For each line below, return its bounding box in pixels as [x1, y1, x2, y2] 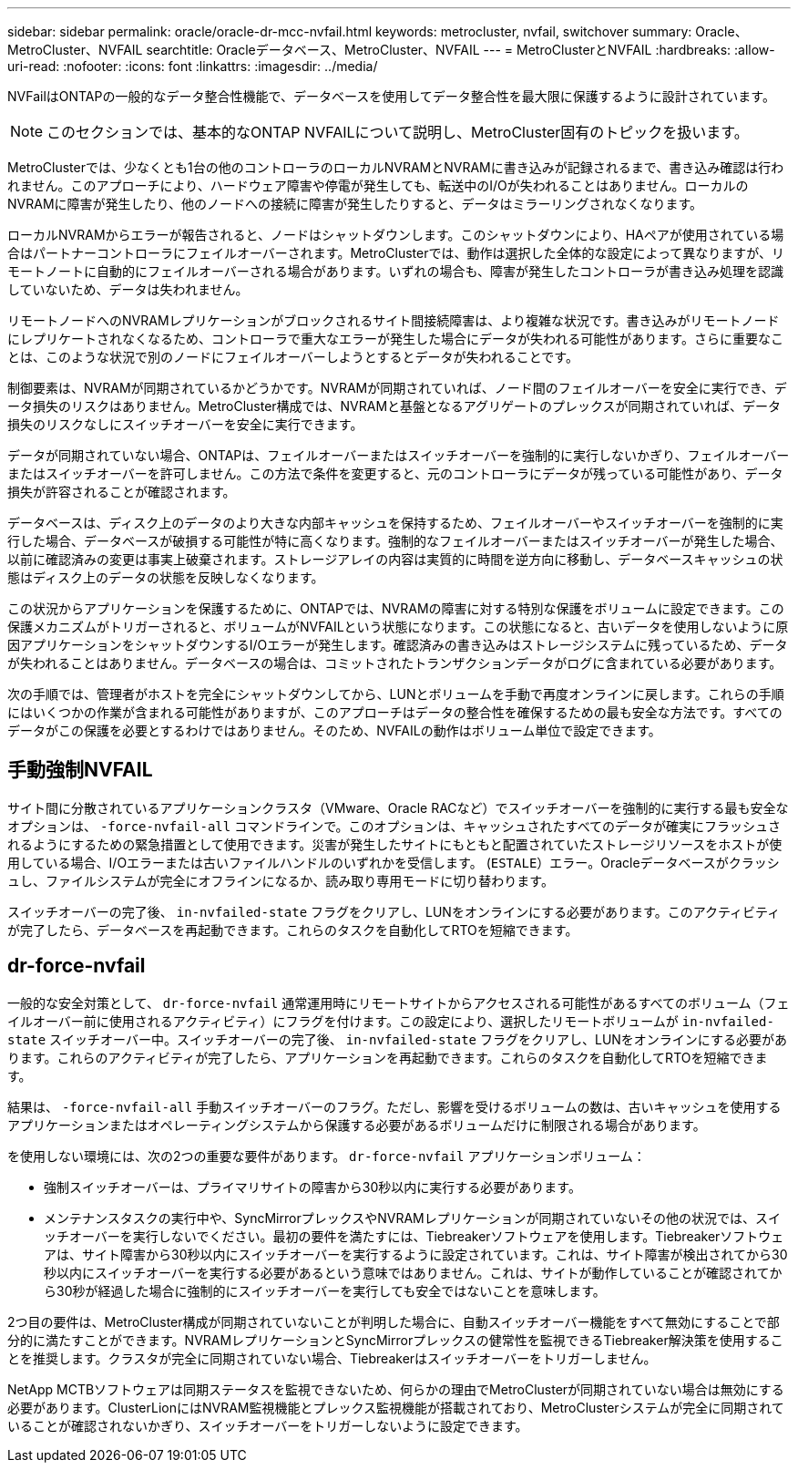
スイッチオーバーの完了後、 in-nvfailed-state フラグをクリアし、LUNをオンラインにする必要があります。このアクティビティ [7, 903, 781, 920]
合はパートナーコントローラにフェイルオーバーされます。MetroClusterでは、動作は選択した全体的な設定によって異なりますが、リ [7, 245, 785, 261]
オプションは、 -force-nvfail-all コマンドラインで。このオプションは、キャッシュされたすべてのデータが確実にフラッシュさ [7, 817, 782, 834]
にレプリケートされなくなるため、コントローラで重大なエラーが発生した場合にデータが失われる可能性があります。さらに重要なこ [7, 331, 783, 346]
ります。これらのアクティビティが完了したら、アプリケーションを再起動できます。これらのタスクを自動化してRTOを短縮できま [7, 1049, 768, 1065]
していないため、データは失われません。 [7, 282, 249, 297]
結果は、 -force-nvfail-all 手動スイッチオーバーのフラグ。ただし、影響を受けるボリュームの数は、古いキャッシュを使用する [7, 1098, 782, 1115]
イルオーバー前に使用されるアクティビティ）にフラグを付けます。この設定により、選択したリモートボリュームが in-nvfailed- [7, 1013, 774, 1029]
